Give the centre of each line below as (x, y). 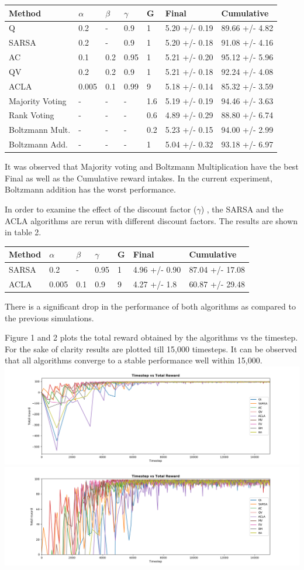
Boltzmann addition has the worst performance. (90, 189)
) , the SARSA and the (242, 209)
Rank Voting (32, 115)
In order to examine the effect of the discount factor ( (101, 209)
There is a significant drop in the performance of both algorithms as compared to (150, 306)
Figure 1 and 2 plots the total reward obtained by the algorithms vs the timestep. (151, 337)
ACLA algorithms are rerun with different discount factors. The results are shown (151, 220)
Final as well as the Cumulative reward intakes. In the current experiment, (139, 178)
